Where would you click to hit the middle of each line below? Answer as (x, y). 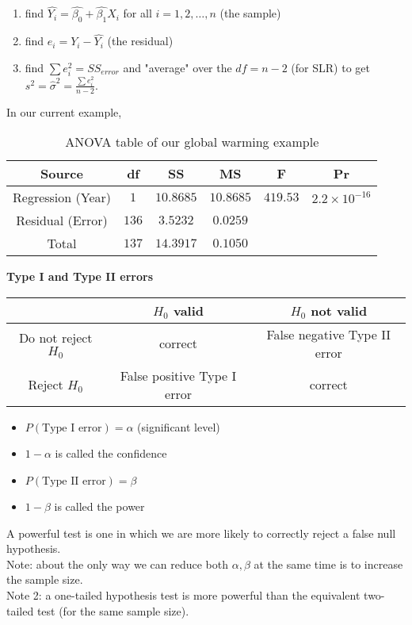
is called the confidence (111, 453)
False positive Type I (178, 375)
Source (62, 174)
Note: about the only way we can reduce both (118, 564)
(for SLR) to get (330, 67)
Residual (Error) (62, 220)
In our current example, (64, 111)
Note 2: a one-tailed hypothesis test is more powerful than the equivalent (183, 595)
